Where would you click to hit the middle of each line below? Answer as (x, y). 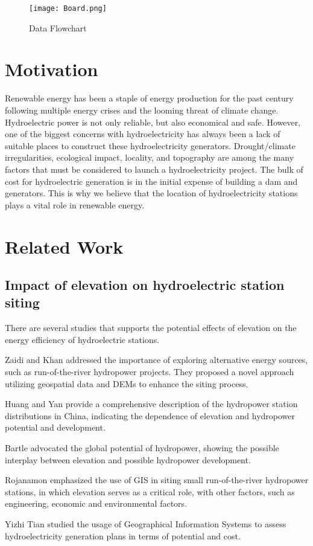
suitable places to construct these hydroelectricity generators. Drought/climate (150, 145)
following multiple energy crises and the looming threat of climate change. (142, 110)
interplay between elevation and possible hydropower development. (128, 459)
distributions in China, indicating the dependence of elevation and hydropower (150, 415)
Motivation (52, 69)
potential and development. (55, 427)
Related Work (64, 246)
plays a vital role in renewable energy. (75, 204)
